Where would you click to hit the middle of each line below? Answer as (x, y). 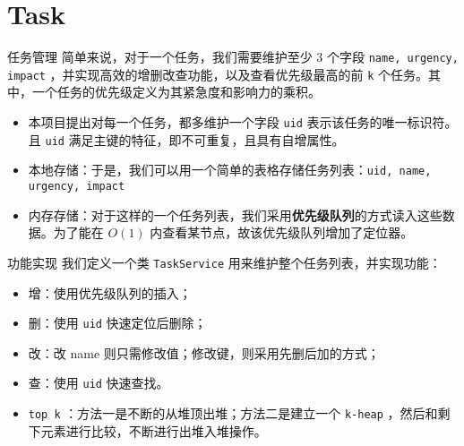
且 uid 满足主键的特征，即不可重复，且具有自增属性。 (186, 139)
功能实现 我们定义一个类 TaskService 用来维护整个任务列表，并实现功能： (224, 262)
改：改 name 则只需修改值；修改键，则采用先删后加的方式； (204, 352)
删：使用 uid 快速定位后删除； (117, 323)
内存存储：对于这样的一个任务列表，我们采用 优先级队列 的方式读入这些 (235, 214)
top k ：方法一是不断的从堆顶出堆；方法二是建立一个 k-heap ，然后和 (233, 413)
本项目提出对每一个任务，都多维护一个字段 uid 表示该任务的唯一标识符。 (243, 122)
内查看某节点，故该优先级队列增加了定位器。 (282, 232)
